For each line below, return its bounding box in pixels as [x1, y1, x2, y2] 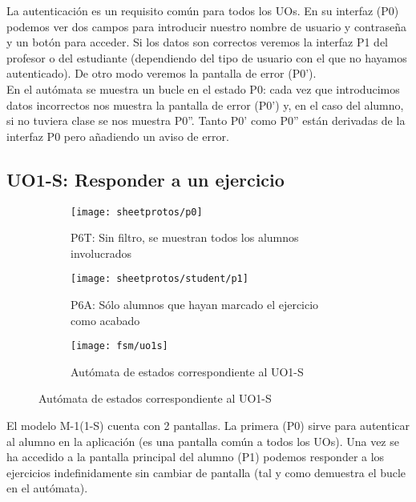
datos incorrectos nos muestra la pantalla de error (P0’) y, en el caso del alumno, [6, 96, 404, 113]
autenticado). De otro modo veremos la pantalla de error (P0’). [6, 65, 317, 82]
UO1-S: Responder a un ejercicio [6, 167, 285, 191]
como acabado [71, 311, 140, 328]
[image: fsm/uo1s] [71, 340, 168, 352]
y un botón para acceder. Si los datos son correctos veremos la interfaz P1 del [6, 34, 388, 50]
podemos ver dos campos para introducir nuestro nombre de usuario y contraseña [6, 18, 406, 34]
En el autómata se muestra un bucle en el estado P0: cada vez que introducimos [6, 80, 400, 97]
